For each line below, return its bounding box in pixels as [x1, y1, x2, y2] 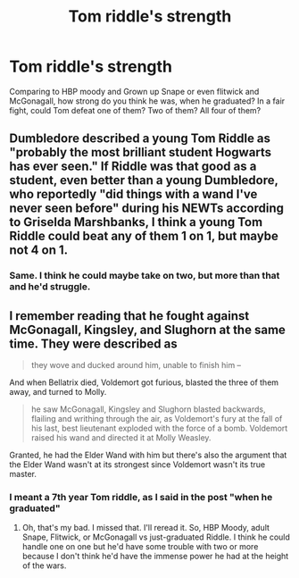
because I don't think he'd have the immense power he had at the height [21, 551, 289, 562]
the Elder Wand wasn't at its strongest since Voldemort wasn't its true [9, 459, 266, 470]
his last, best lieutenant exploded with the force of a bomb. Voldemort [30, 423, 288, 434]
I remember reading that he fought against [9, 308, 250, 323]
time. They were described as [9, 336, 178, 351]
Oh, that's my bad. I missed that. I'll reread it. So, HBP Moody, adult [21, 523, 270, 533]
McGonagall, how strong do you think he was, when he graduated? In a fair [9, 96, 286, 106]
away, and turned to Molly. [9, 387, 107, 398]
